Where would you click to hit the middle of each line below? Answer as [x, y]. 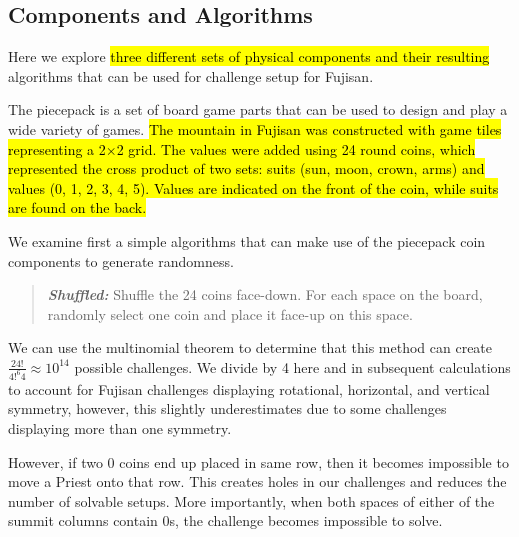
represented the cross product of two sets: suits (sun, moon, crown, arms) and [246, 168]
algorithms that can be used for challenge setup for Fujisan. [191, 75]
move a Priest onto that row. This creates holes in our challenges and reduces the [257, 481]
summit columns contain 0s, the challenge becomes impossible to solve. [225, 520]
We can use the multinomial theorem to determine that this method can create [250, 347]
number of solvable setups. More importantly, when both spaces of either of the [251, 500]
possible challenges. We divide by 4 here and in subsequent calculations [292, 366]
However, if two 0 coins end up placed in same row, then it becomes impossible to [258, 461]
